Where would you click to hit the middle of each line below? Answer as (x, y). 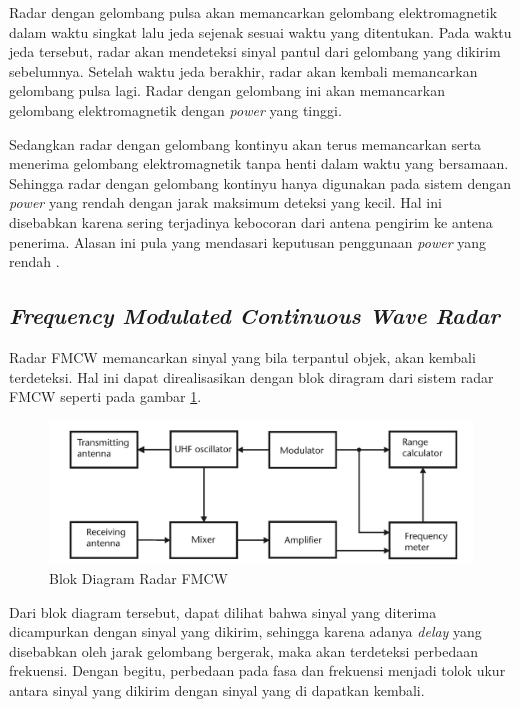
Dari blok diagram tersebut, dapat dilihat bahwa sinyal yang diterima (223, 611)
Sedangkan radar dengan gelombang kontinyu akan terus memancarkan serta (245, 143)
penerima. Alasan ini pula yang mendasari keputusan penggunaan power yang (248, 241)
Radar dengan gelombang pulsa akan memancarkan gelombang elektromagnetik (253, 12)
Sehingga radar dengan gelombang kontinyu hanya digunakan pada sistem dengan (260, 182)
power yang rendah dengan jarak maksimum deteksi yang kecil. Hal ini (225, 202)
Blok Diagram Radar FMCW (138, 577)
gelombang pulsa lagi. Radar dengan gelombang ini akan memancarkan (227, 90)
